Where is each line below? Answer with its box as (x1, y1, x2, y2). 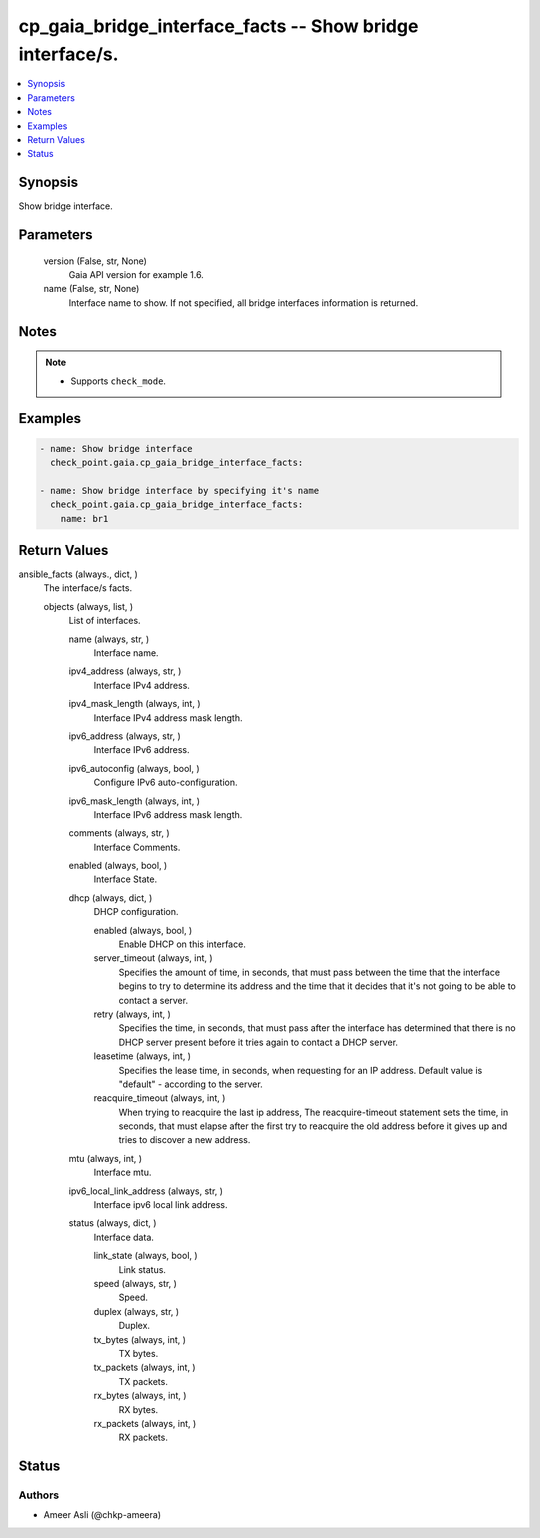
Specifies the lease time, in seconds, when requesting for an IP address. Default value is (118, 1064, 483, 1076)
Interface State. (93, 873, 158, 885)
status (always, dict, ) (68, 1217, 157, 1229)
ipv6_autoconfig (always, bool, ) (68, 762, 200, 774)
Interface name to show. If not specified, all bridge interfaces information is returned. (68, 296, 419, 309)
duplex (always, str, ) (93, 1305, 180, 1317)
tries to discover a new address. (118, 1134, 251, 1146)
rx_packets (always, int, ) (93, 1417, 197, 1429)
